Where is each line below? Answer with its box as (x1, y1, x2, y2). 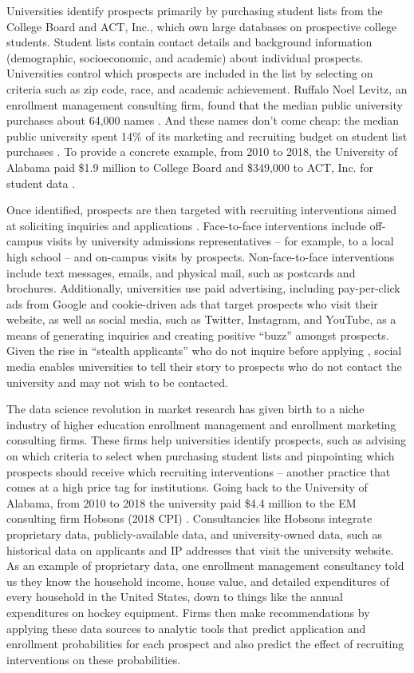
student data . (6, 174, 76, 191)
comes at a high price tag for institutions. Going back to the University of (6, 479, 368, 496)
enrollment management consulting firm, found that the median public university (6, 96, 403, 113)
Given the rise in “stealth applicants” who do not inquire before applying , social (6, 342, 402, 359)
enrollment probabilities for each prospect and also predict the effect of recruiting (6, 635, 404, 652)
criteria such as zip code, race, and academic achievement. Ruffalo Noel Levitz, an (6, 80, 408, 97)
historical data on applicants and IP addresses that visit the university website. (6, 541, 394, 558)
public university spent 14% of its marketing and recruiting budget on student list (6, 127, 408, 144)
